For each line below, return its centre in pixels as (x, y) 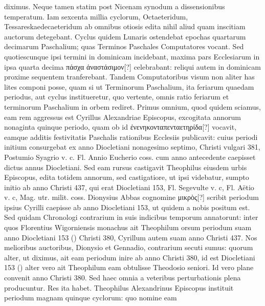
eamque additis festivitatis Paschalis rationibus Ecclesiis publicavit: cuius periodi (131, 137)
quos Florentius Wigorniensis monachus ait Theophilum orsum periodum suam (128, 227)
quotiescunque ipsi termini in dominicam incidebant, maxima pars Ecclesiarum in (132, 56)
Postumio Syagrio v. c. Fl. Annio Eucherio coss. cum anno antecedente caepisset (130, 157)
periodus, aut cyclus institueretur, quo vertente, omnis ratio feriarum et (117, 97)
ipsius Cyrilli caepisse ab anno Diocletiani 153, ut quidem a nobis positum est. (127, 207)
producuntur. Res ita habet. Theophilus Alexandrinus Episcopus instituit (119, 287)
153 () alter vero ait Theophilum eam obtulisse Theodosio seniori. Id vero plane (129, 267)
